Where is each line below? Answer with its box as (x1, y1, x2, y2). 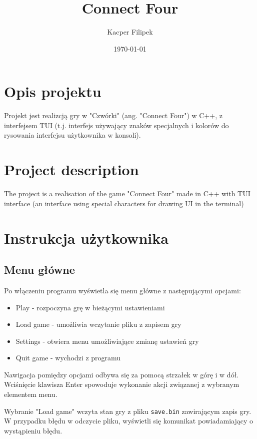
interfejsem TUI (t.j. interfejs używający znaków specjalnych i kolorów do (4, 120, 229, 130)
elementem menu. (4, 389, 57, 399)
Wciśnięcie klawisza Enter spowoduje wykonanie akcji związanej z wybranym (4, 379, 239, 389)
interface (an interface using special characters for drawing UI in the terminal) (4, 198, 244, 208)
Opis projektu (4, 81, 101, 102)
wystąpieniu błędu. (4, 425, 62, 435)
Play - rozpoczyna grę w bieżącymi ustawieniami (15, 302, 165, 312)
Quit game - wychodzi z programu (15, 352, 121, 363)
